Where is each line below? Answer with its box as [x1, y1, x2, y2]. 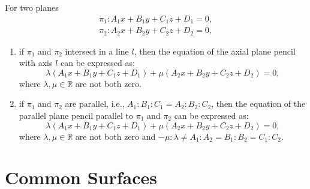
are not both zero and [75, 130, 156, 142]
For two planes [5, 1, 59, 13]
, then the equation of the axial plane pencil [134, 44, 296, 57]
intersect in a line [65, 44, 129, 57]
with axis [19, 56, 53, 69]
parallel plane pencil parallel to [19, 109, 134, 121]
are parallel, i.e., [65, 97, 125, 110]
